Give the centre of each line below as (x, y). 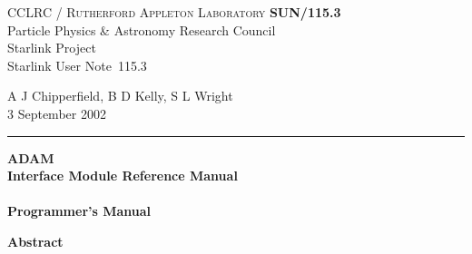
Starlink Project (52, 48)
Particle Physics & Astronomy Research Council (142, 29)
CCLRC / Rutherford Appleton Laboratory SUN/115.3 (174, 12)
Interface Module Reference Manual (123, 176)
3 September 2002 (57, 113)
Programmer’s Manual (79, 211)
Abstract (35, 241)
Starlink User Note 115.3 (77, 65)
